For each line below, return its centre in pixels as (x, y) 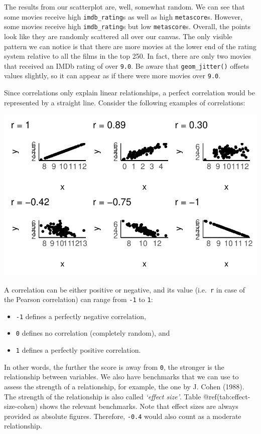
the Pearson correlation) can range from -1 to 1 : (79, 299)
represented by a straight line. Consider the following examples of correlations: (125, 102)
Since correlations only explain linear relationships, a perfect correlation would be (129, 92)
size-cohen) (21, 406)
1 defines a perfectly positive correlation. (78, 350)
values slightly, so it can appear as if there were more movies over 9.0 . (112, 76)
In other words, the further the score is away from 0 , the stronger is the (114, 367)
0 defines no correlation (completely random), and (93, 333)
